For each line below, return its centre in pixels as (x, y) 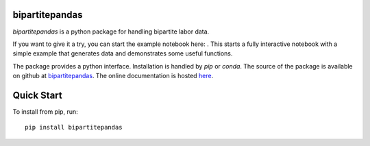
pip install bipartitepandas (74, 127)
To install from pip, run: (45, 111)
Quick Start (37, 95)
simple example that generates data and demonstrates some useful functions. (123, 53)
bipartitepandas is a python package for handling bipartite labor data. (111, 32)
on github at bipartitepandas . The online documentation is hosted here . (113, 76)
